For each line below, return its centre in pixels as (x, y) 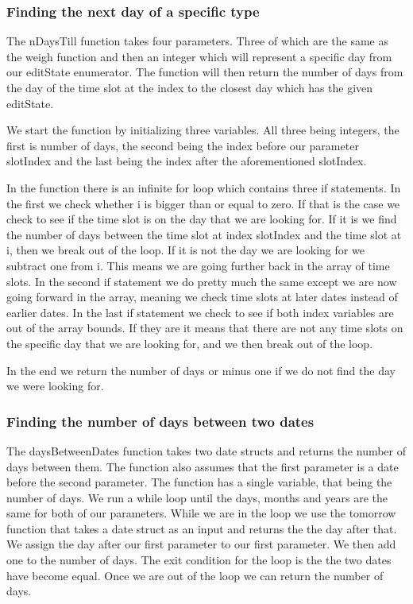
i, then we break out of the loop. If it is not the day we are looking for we (185, 250)
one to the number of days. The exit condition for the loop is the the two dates (199, 560)
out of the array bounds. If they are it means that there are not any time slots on (205, 328)
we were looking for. (55, 386)
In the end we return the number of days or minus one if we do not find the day (201, 370)
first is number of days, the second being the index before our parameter (183, 145)
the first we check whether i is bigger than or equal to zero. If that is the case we (203, 203)
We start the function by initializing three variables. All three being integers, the (203, 130)
